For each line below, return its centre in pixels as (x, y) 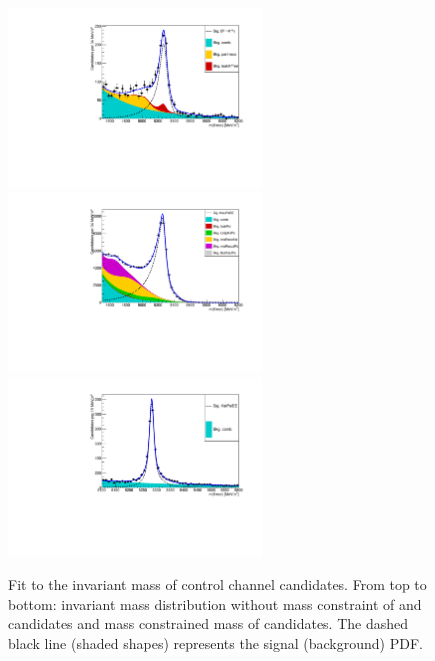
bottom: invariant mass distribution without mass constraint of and (215, 603)
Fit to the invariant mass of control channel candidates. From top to (217, 584)
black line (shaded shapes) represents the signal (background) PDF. (215, 642)
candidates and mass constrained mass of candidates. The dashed (208, 623)
